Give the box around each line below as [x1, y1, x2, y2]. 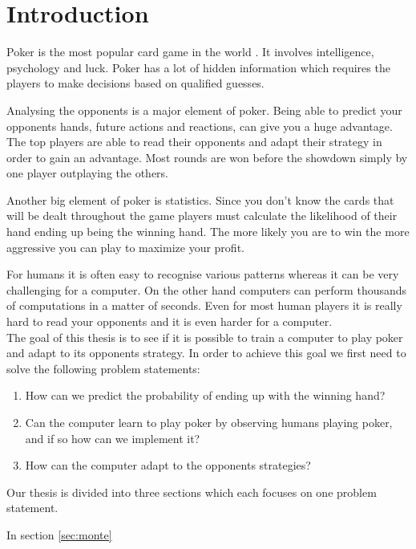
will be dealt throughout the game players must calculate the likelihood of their [6, 207, 398, 224]
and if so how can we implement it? [25, 429, 200, 446]
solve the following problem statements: [6, 360, 200, 376]
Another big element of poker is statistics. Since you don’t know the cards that [6, 191, 394, 208]
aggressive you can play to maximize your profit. [6, 238, 244, 255]
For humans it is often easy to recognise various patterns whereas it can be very [6, 266, 399, 283]
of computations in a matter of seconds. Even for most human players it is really [6, 297, 402, 314]
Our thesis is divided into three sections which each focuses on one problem [6, 483, 377, 500]
